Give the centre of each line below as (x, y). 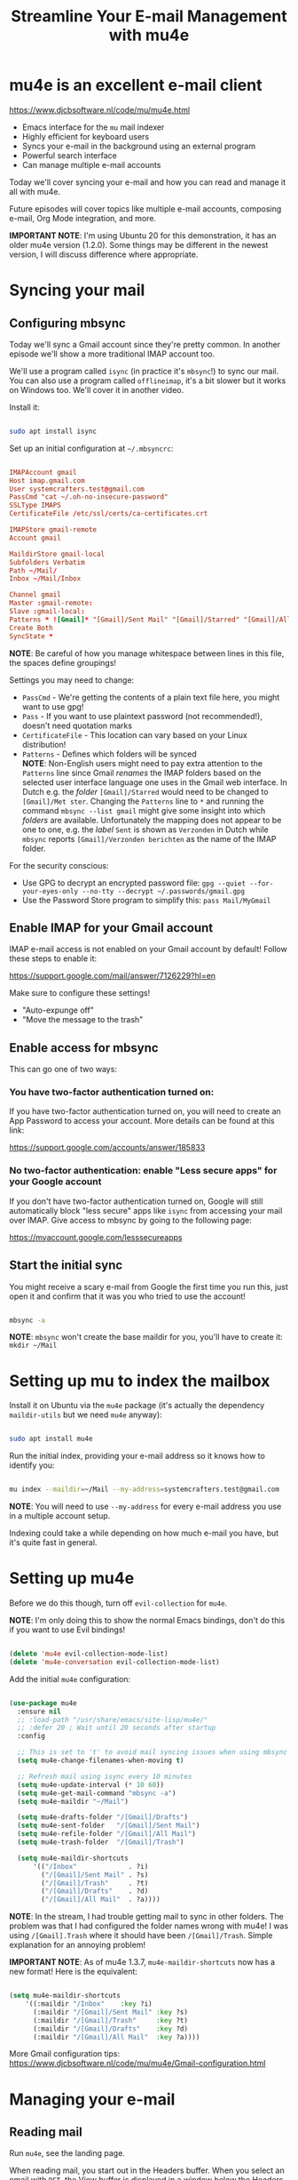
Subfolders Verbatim (47, 562)
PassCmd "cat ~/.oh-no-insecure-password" (89, 497)
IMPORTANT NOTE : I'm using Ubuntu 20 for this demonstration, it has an (143, 235)
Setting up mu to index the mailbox (140, 1381)
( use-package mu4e (43, 1703)
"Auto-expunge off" (58, 1010)
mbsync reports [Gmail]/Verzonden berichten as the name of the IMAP (149, 838)
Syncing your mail (77, 290)
